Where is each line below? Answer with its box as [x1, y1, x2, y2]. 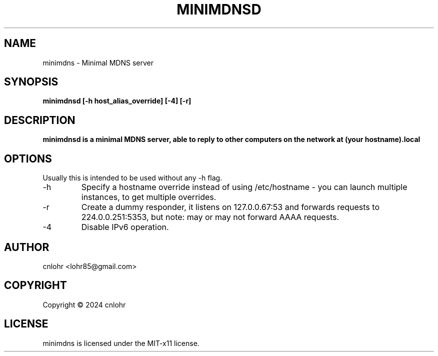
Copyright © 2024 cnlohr [42, 300, 126, 309]
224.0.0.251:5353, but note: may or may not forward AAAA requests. [81, 212, 339, 222]
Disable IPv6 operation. [81, 222, 169, 232]
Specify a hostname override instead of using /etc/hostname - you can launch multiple [81, 182, 407, 192]
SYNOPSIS [4, 75, 58, 88]
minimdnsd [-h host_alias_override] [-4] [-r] [42, 96, 191, 105]
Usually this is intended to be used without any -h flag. [42, 173, 222, 182]
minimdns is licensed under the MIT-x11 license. [42, 338, 199, 347]
